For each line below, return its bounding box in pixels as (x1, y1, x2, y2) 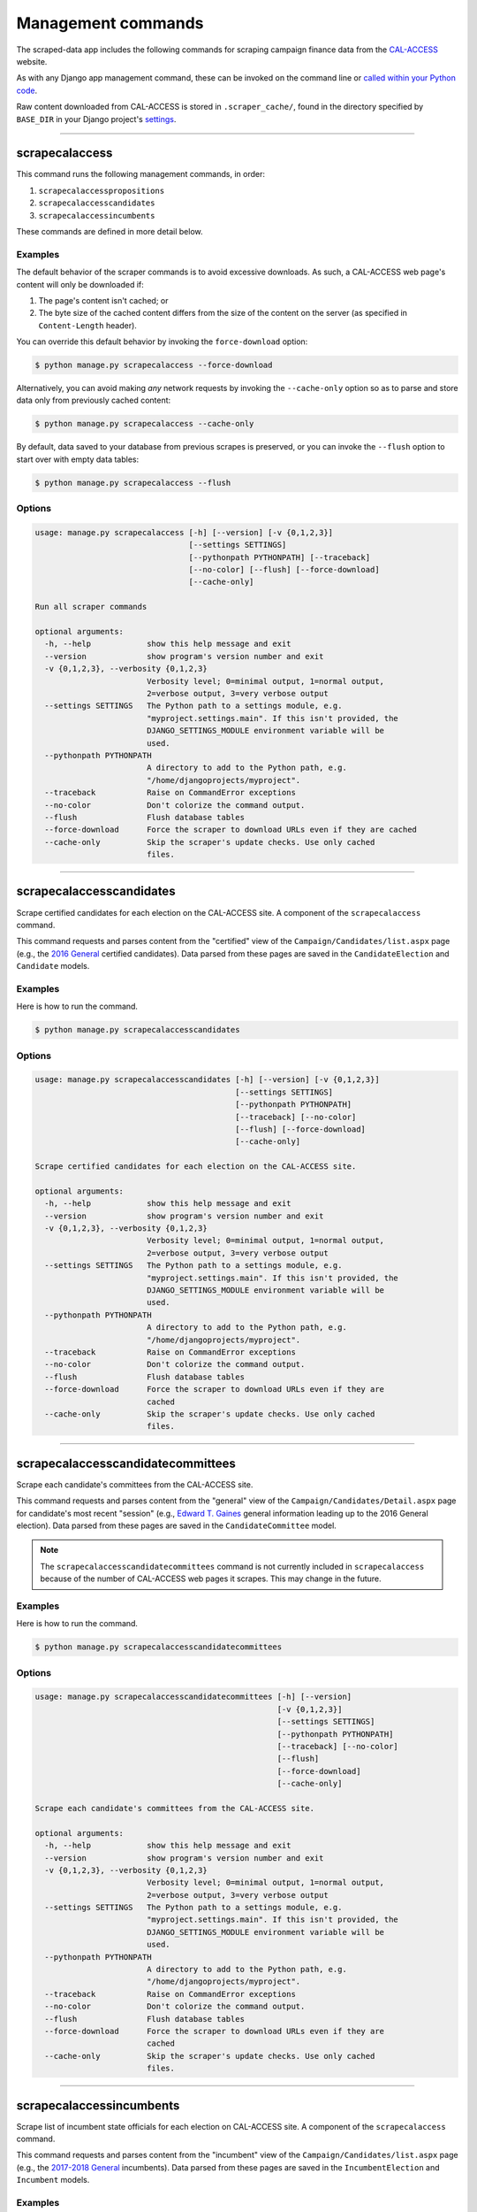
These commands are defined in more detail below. (16, 226, 203, 236)
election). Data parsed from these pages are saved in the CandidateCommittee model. (16, 1520, 337, 1531)
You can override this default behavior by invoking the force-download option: (16, 336, 308, 347)
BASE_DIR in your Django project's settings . (16, 113, 177, 124)
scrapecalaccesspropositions (38, 186, 165, 196)
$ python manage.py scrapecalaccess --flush (34, 478, 231, 488)
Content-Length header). (38, 319, 137, 331)
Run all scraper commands (34, 602, 148, 612)
